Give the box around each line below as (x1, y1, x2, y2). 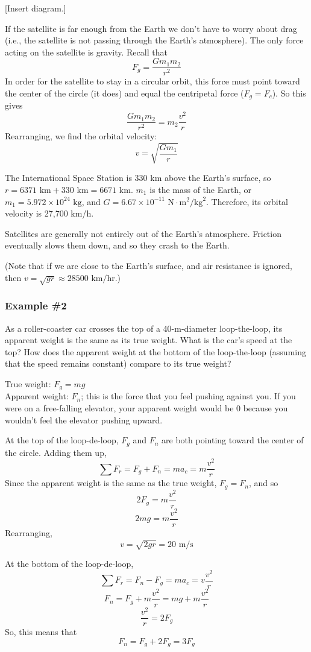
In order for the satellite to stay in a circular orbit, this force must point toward (5, 75, 300, 87)
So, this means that (5, 625, 77, 638)
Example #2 (5, 298, 67, 313)
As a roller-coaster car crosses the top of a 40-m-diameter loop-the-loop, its (5, 321, 283, 334)
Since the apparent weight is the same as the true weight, (5, 476, 217, 489)
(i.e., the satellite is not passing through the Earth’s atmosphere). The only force (5, 34, 304, 46)
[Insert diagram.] (5, 2, 66, 14)
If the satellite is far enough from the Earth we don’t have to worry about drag (5, 22, 297, 34)
